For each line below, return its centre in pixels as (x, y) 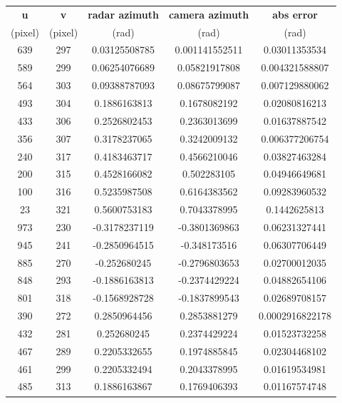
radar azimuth (123, 14)
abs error (295, 14)
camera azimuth (209, 14)
